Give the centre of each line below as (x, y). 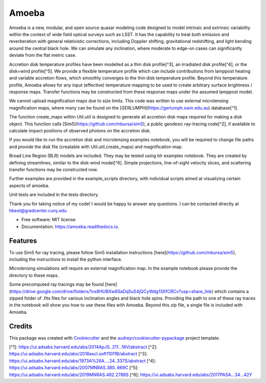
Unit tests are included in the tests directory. (54, 194)
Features (23, 241)
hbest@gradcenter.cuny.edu (38, 210)
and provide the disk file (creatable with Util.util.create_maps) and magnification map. (96, 147)
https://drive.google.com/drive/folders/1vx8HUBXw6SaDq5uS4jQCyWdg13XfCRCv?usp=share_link (111, 291)
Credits (21, 326)
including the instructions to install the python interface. (66, 259)
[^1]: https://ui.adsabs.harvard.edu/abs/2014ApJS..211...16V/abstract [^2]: (83, 347)
